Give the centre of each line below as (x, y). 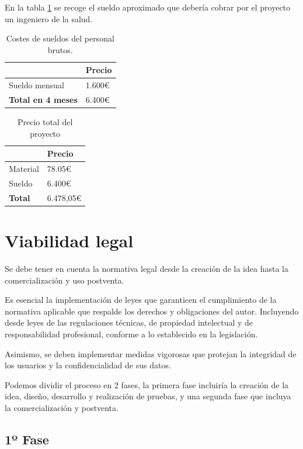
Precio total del (45, 122)
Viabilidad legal (69, 241)
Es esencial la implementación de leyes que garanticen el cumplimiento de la (141, 300)
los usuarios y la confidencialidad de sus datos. (88, 365)
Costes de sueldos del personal (60, 38)
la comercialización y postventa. (62, 408)
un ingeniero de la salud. (49, 18)
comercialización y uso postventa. (65, 280)
